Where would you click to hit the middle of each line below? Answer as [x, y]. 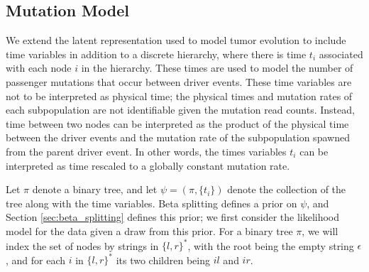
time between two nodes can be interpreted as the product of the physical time [177, 123]
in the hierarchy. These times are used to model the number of [217, 68]
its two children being [163, 260]
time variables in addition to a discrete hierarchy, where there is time [156, 54]
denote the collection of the [287, 189]
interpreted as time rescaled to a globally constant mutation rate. [148, 165]
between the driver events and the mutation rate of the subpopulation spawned [178, 137]
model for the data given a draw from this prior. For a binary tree [149, 230]
